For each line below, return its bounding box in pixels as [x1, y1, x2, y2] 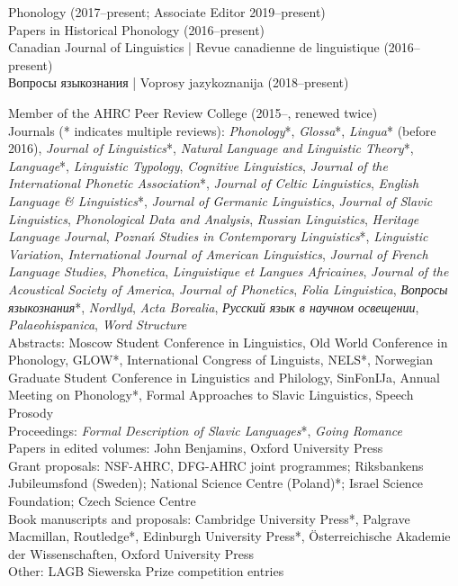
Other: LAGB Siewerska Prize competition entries [8, 562, 284, 581]
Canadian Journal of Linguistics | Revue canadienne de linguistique [8, 38, 380, 57]
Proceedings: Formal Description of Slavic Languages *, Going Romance [8, 420, 402, 439]
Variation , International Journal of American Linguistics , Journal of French [8, 244, 428, 263]
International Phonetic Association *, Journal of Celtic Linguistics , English [8, 174, 419, 193]
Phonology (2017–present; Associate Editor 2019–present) [8, 3, 326, 21]
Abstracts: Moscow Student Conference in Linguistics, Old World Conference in [8, 332, 448, 351]
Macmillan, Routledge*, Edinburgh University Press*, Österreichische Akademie [8, 527, 451, 545]
